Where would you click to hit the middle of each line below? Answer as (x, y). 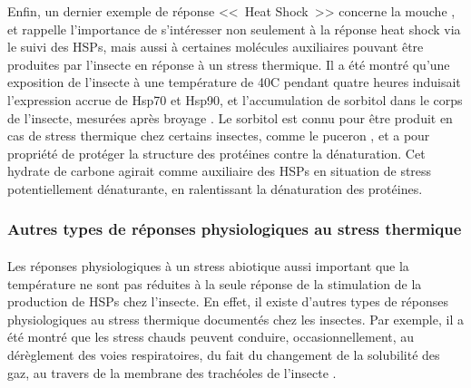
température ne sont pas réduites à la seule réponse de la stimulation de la (215, 283)
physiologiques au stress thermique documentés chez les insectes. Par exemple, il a (235, 319)
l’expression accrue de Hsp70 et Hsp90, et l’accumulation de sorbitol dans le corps (235, 99)
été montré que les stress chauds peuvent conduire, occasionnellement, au (211, 337)
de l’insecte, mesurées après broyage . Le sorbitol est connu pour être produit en (230, 117)
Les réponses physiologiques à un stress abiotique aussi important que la (208, 265)
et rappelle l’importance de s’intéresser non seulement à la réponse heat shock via (234, 29)
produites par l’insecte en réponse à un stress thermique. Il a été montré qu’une (229, 64)
